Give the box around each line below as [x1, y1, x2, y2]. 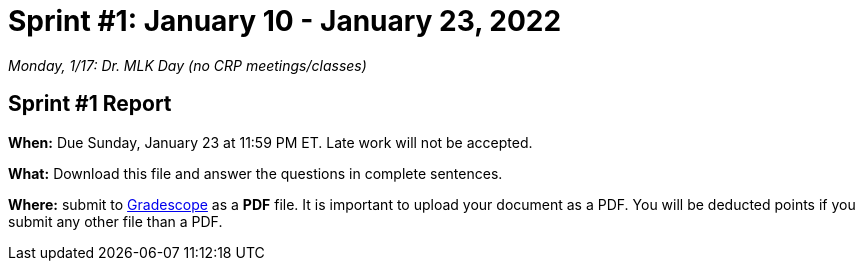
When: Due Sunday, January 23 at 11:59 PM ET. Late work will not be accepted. [8, 133, 533, 151]
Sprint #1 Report [8, 91, 172, 117]
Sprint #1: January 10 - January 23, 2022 [8, 4, 562, 38]
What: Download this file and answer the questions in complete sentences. [8, 164, 503, 182]
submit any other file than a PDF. [8, 212, 223, 230]
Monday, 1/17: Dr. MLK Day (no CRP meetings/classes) [8, 56, 367, 74]
